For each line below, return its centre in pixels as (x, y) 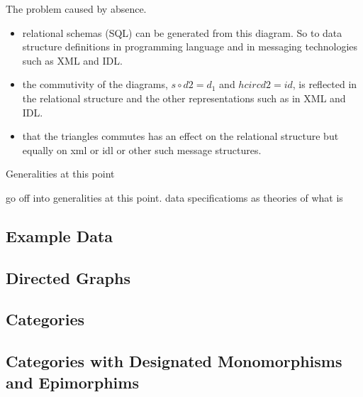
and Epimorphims (72, 382)
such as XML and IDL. (72, 60)
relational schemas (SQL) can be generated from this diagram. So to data (182, 32)
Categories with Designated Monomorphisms (174, 361)
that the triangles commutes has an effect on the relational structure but (180, 136)
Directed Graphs (68, 277)
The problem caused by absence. (76, 9)
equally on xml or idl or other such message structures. (142, 149)
